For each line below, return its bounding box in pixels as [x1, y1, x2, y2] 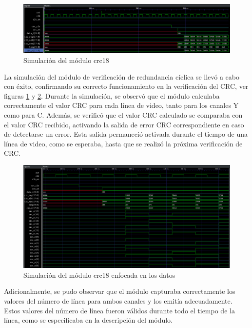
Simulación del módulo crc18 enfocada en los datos [23, 269, 175, 280]
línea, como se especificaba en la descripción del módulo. [4, 315, 173, 325]
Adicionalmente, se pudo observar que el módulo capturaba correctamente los [4, 286, 235, 296]
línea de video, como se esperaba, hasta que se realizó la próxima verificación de [4, 138, 243, 148]
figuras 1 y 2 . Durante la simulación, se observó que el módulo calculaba [4, 90, 220, 101]
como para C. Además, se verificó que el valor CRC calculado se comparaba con [4, 110, 243, 120]
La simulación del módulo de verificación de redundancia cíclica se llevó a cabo [4, 71, 240, 82]
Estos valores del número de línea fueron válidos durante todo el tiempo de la [4, 305, 235, 315]
